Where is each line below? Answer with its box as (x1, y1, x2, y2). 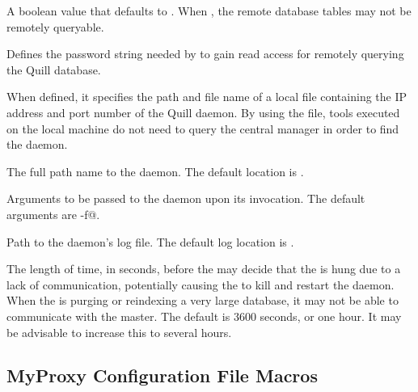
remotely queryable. (6, 18, 104, 35)
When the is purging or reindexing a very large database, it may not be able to (6, 292, 399, 309)
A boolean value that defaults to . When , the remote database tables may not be (6, 2, 412, 19)
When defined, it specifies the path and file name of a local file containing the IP (6, 88, 407, 105)
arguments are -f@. (6, 205, 100, 222)
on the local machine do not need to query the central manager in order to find (6, 120, 399, 137)
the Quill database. (6, 61, 101, 78)
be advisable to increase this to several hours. (6, 323, 232, 340)
